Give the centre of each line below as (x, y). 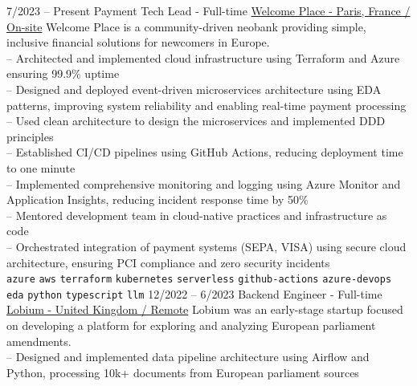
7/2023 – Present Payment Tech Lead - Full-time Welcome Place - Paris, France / (208, 10)
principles (30, 136)
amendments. (39, 341)
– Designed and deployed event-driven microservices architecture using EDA (194, 89)
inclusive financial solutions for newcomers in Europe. (138, 42)
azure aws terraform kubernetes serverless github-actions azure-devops (199, 280)
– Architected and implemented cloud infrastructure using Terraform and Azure (203, 57)
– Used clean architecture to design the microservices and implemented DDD (196, 121)
